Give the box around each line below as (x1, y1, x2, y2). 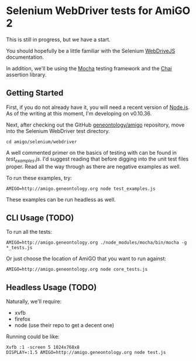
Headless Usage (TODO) (6, 282, 97, 292)
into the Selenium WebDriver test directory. (6, 127, 110, 134)
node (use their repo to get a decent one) (14, 322, 115, 329)
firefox (14, 315, 31, 323)
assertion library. (6, 71, 47, 78)
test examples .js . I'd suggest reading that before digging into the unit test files (6, 155, 189, 164)
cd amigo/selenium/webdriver (6, 139, 77, 145)
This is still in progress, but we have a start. (6, 36, 111, 43)
